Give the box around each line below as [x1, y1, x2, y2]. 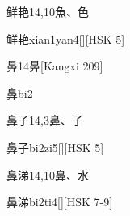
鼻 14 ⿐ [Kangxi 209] [6, 57, 103, 74]
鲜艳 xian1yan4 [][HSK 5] [6, 30, 125, 47]
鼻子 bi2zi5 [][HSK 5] [6, 138, 104, 155]
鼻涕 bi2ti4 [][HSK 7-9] [6, 193, 113, 210]
